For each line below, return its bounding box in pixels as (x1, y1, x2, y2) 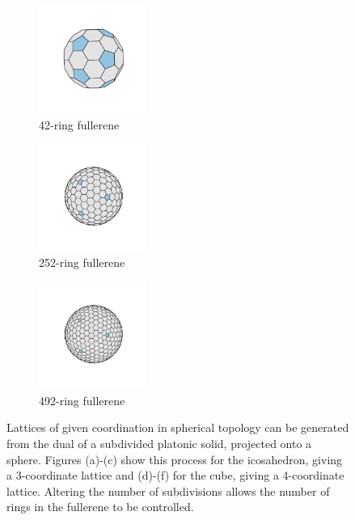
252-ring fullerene (39, 254, 125, 271)
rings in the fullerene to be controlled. (6, 498, 194, 515)
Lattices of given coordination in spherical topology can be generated (6, 419, 349, 436)
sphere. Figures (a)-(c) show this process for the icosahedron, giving (6, 450, 343, 467)
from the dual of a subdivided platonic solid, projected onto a (6, 435, 312, 451)
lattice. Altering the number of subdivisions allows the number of (6, 482, 330, 499)
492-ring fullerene (39, 391, 125, 408)
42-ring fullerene (39, 116, 120, 133)
